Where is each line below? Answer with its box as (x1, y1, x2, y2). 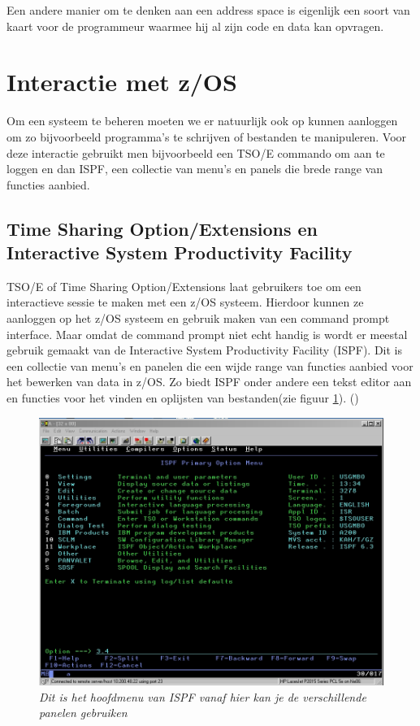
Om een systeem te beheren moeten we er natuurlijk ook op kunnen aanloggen (6, 112, 398, 129)
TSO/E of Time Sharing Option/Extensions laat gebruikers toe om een (6, 277, 362, 294)
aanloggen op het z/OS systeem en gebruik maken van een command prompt (6, 310, 390, 327)
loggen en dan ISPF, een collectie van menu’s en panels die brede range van (6, 160, 383, 177)
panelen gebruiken (39, 704, 128, 721)
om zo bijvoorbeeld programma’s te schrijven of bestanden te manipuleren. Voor (6, 128, 407, 145)
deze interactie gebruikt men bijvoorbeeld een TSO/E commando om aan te (6, 144, 385, 161)
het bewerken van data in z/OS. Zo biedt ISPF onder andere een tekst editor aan (6, 373, 412, 390)
